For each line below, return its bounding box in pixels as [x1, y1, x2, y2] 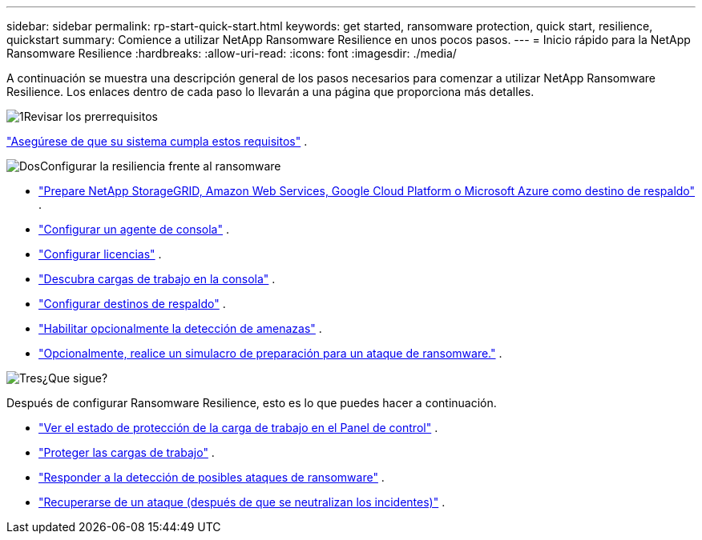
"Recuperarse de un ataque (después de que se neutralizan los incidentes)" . [38, 495, 446, 509]
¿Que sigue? [42, 371, 108, 385]
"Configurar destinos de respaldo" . [38, 297, 226, 310]
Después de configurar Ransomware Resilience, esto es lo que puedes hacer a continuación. [6, 396, 497, 410]
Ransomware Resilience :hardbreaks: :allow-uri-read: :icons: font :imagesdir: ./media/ [6, 46, 457, 60]
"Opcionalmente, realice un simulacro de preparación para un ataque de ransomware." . [38, 346, 502, 360]
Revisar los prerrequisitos [23, 110, 158, 123]
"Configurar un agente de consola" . [38, 222, 229, 236]
